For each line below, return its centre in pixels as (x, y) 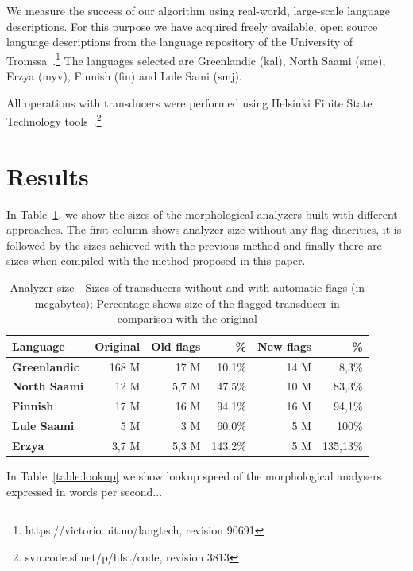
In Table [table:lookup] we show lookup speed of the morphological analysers (194, 476)
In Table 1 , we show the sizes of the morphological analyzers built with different (202, 214)
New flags (284, 346)
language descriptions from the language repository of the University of (180, 42)
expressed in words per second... (85, 491)
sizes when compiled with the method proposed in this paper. (156, 260)
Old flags (176, 346)
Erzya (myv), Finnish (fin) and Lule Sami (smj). (124, 76)
